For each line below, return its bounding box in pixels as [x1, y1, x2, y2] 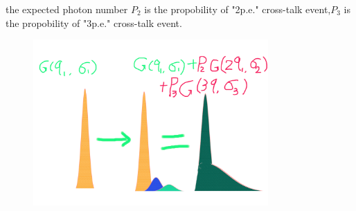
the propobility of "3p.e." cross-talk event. [6, 15, 182, 30]
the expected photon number [6, 2, 128, 16]
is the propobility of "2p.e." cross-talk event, [144, 2, 331, 16]
